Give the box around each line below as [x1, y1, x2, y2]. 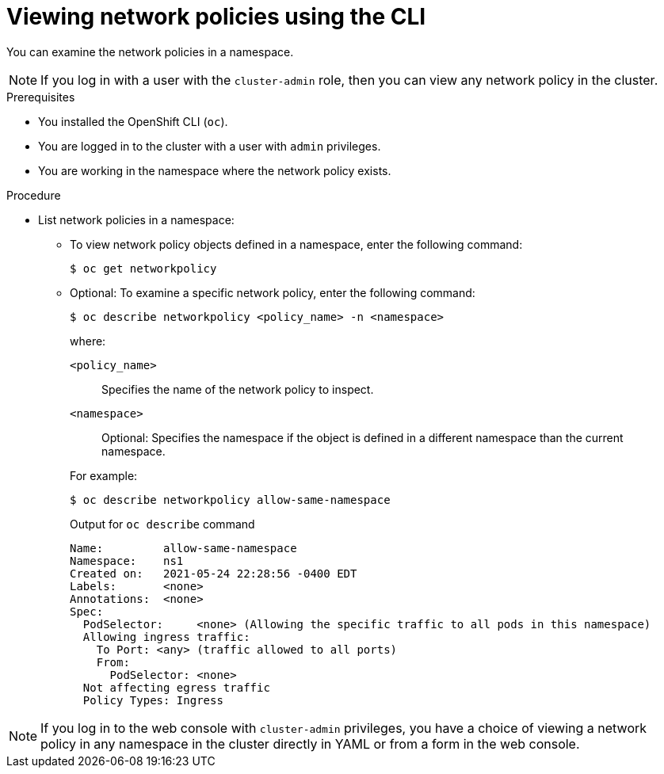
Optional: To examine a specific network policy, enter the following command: [70, 285, 475, 299]
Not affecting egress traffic [82, 681, 270, 694]
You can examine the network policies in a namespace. [6, 44, 294, 59]
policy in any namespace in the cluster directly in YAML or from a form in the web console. [40, 735, 580, 752]
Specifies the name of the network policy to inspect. [101, 382, 374, 396]
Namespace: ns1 [70, 554, 184, 567]
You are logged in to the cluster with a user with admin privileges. [38, 139, 381, 153]
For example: [70, 468, 138, 482]
